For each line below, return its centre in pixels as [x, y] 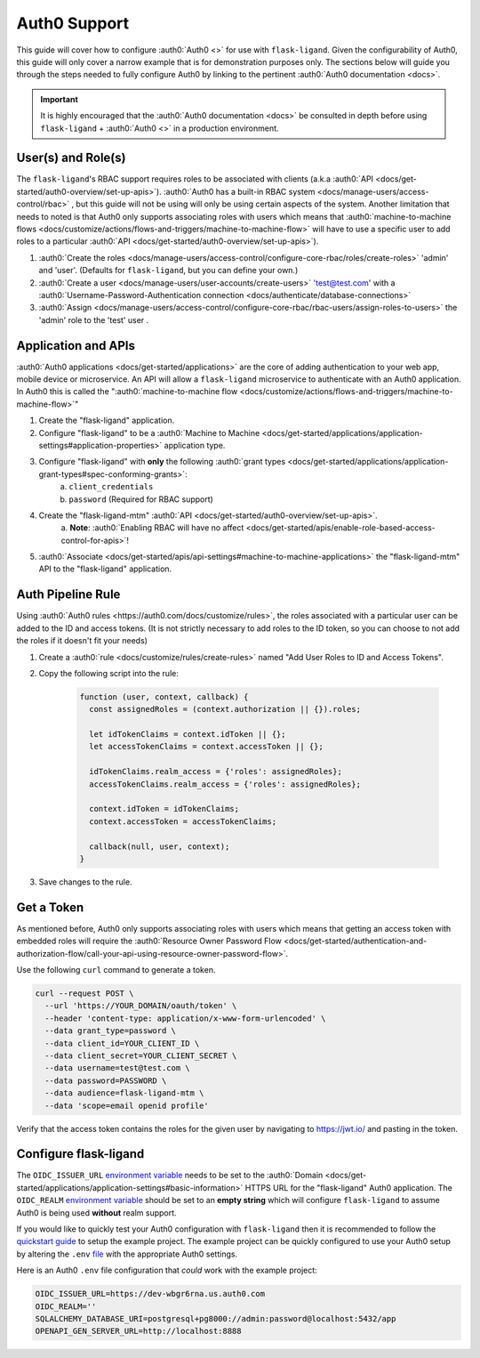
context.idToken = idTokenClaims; [164, 809]
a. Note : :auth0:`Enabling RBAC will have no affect [152, 528]
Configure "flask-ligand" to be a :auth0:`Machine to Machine [149, 432]
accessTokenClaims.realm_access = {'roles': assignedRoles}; [225, 784]
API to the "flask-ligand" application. [105, 569]
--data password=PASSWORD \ [106, 1080]
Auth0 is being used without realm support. [96, 1212]
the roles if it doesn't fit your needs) [82, 641]
